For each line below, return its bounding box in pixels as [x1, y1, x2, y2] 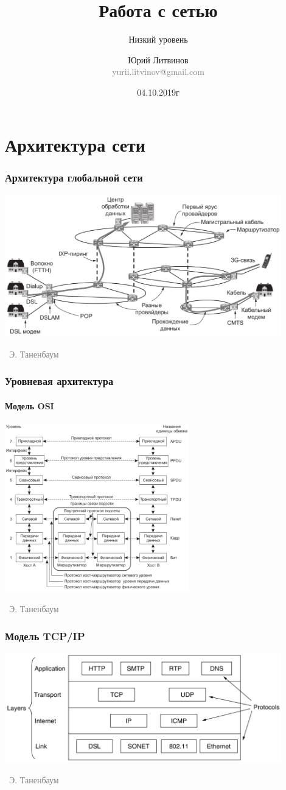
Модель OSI [5, 399, 54, 412]
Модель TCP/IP [5, 628, 85, 643]
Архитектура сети [5, 132, 146, 157]
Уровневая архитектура [5, 373, 114, 389]
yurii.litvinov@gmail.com [112, 65, 204, 78]
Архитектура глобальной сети [5, 169, 143, 185]
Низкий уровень [128, 33, 188, 46]
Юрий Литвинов [128, 53, 189, 66]
